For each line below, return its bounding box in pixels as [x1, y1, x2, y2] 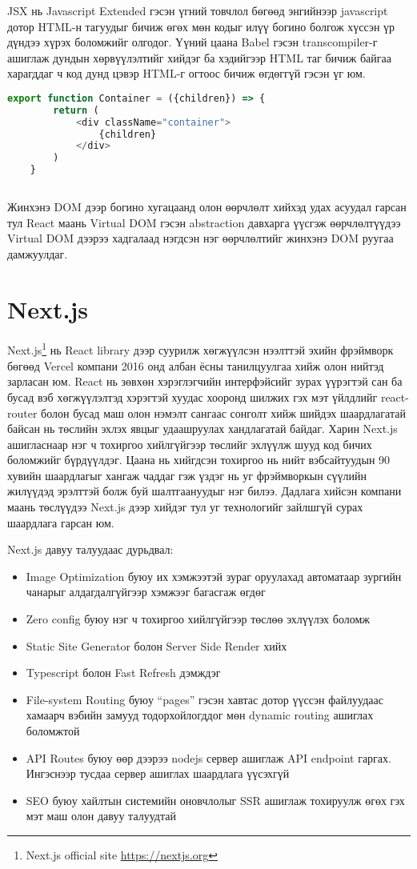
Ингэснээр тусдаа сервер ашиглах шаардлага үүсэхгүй [26, 765, 290, 782]
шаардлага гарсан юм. [7, 514, 114, 531]
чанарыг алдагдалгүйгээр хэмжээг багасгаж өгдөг [26, 583, 266, 600]
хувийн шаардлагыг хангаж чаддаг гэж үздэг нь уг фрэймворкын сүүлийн [7, 467, 367, 483]
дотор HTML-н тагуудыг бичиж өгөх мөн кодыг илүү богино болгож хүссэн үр [7, 18, 395, 34]
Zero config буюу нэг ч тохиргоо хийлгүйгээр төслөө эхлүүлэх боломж [26, 611, 370, 627]
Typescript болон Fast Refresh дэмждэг [26, 664, 221, 681]
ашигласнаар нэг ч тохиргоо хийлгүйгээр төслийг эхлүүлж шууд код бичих [7, 435, 372, 452]
